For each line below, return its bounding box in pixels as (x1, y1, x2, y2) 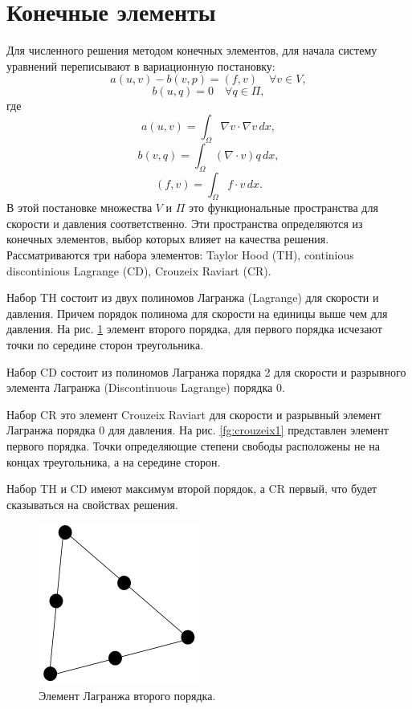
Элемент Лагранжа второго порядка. (39, 687, 216, 703)
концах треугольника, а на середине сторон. (6, 453, 221, 470)
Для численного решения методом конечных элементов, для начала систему (6, 42, 377, 59)
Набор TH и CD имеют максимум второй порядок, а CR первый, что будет (6, 480, 377, 497)
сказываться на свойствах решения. (6, 495, 178, 512)
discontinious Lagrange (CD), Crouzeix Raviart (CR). (6, 262, 271, 279)
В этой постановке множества (6, 199, 153, 216)
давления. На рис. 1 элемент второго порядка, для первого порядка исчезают (6, 320, 382, 337)
